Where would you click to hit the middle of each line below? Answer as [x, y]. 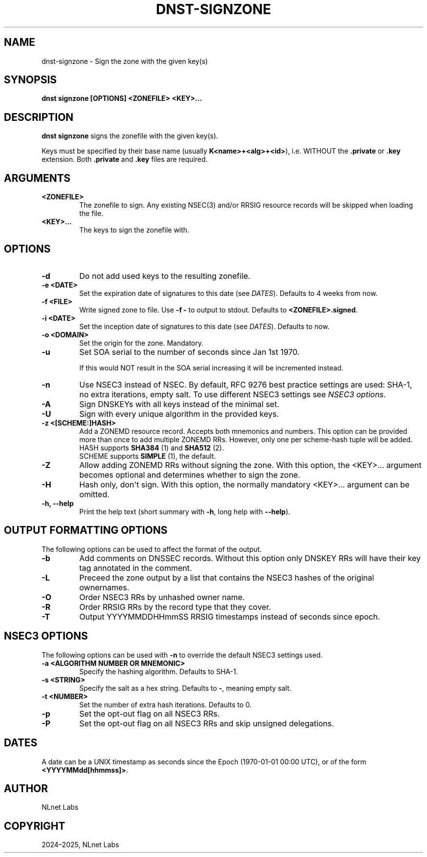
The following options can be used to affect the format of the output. [152, 549]
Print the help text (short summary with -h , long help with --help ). [185, 511]
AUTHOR [26, 788]
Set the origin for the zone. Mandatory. [141, 343]
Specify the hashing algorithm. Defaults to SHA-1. [159, 671]
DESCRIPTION [39, 117]
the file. [91, 214]
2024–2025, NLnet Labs [80, 845]
